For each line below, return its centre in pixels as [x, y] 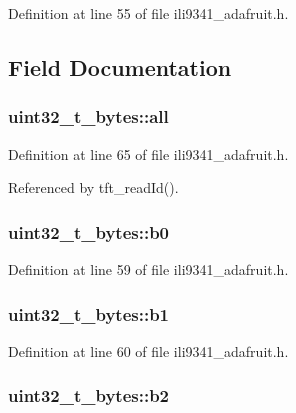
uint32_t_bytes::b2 [88, 395]
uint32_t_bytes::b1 [88, 313]
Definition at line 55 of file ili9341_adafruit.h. [148, 13]
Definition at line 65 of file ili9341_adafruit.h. [148, 153]
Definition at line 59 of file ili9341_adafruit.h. [148, 269]
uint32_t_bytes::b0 [88, 231]
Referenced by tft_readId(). [93, 187]
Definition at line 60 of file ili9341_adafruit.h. [148, 350]
